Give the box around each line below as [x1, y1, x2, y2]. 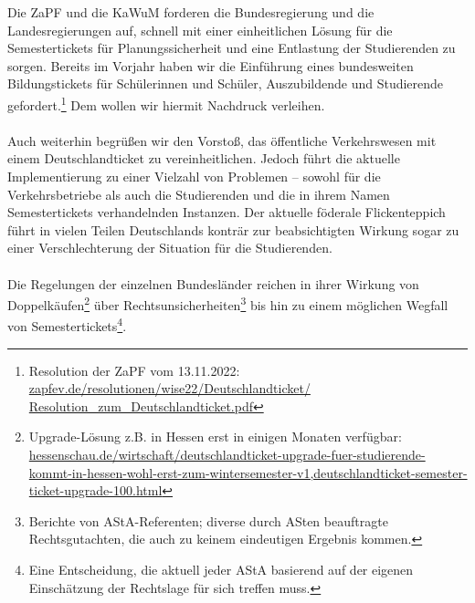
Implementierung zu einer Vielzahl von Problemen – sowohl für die [7, 167, 381, 185]
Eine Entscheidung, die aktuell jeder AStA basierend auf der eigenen [28, 560, 414, 578]
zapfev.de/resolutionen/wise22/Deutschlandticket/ [28, 379, 311, 398]
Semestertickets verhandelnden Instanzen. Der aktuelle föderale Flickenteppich [7, 203, 446, 222]
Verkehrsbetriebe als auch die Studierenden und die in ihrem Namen [7, 184, 390, 203]
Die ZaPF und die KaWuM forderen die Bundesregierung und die [7, 3, 375, 21]
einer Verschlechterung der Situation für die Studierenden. [7, 238, 332, 257]
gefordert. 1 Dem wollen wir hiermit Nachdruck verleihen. [7, 92, 325, 114]
